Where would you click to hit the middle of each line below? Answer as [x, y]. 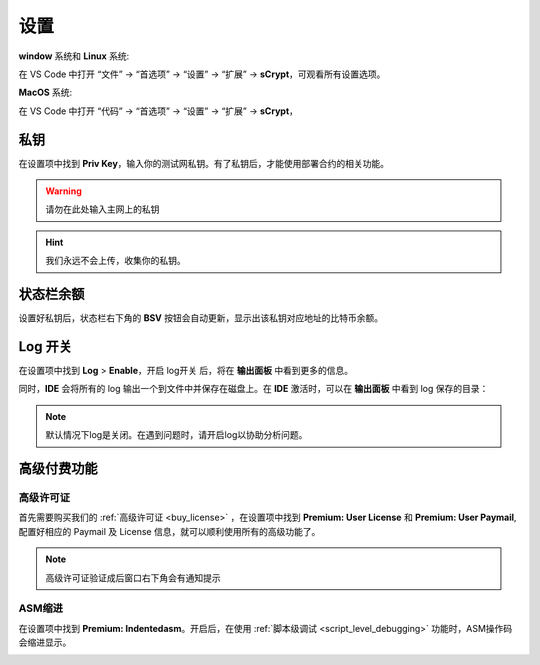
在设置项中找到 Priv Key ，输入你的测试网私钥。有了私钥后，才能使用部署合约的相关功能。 [204, 163]
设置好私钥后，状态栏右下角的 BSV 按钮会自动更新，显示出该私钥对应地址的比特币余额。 [201, 318]
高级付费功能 [58, 468]
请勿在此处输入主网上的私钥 [102, 209]
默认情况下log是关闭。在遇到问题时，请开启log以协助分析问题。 [176, 435]
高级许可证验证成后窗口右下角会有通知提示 [133, 577]
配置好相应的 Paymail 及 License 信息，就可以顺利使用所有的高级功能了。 [169, 531]
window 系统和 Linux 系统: [74, 56]
